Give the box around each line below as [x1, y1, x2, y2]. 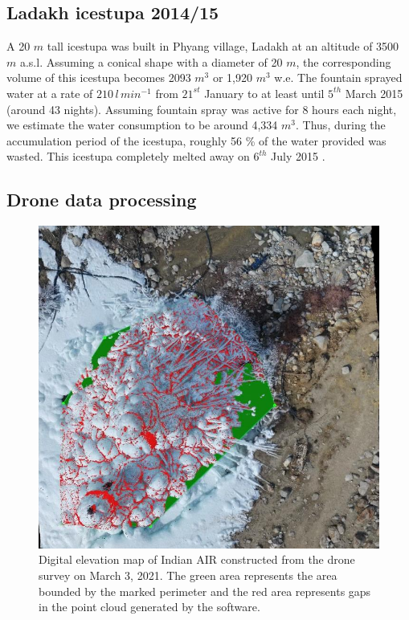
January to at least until [204, 84, 325, 101]
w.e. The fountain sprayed [274, 69, 403, 86]
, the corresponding [296, 53, 391, 70]
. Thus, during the [296, 116, 386, 133]
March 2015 [345, 84, 403, 101]
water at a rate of [6, 84, 93, 101]
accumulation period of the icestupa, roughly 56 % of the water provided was [6, 132, 387, 149]
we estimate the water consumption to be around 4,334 [6, 116, 278, 133]
